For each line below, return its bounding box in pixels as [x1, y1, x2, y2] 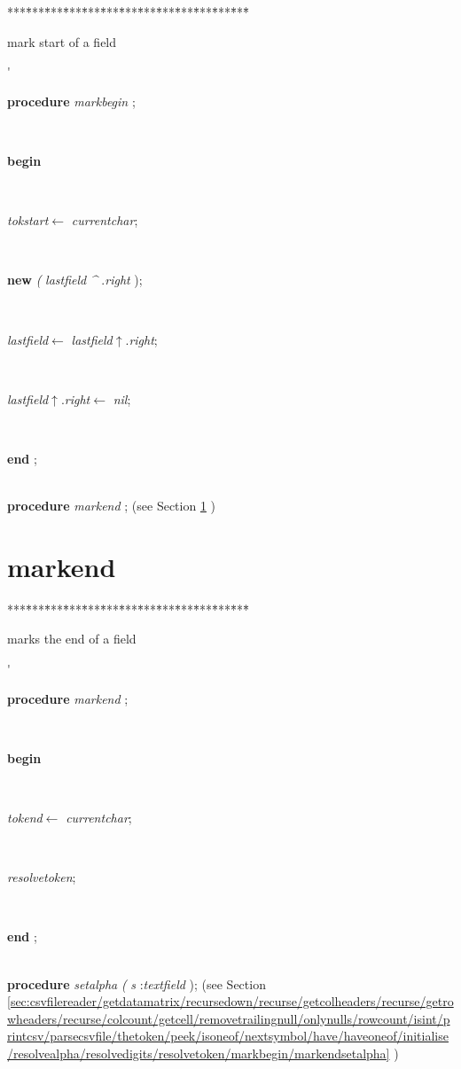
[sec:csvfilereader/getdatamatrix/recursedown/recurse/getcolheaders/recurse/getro [7, 992, 454, 1010]
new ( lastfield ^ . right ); [7, 270, 143, 289]
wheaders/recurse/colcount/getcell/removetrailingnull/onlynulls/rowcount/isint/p [7, 1009, 450, 1027]
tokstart [7, 211, 49, 230]
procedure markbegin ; [7, 91, 136, 110]
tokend [7, 808, 43, 826]
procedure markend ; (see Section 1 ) [7, 496, 216, 515]
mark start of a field [7, 32, 117, 51]
